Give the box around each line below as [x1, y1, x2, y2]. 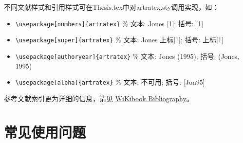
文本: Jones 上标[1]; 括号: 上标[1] [123, 35, 224, 45]
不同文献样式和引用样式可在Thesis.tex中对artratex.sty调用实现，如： [4, 2, 219, 12]
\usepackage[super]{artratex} [15, 37, 113, 44]
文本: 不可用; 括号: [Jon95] [123, 77, 205, 87]
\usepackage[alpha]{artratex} [15, 79, 113, 87]
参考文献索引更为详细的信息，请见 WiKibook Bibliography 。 [4, 93, 193, 103]
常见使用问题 [4, 122, 86, 142]
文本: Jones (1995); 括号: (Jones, [141, 51, 240, 61]
